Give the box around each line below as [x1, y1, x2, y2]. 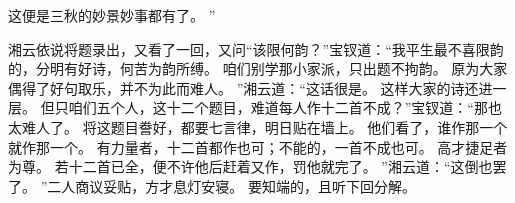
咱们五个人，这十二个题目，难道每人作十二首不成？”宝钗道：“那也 [68, 97, 502, 118]
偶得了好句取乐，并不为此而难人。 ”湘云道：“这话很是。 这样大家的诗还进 [8, 77, 493, 98]
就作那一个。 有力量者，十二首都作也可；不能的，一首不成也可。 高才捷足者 [8, 136, 508, 157]
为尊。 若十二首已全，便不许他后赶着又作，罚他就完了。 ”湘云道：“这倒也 [8, 156, 493, 177]
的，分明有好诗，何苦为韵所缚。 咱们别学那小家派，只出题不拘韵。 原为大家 [8, 58, 508, 79]
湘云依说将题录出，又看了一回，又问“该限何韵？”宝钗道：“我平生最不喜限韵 [8, 38, 504, 59]
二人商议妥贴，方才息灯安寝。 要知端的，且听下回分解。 [47, 175, 416, 196]
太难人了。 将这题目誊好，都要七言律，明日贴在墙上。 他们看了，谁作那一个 [8, 116, 508, 137]
